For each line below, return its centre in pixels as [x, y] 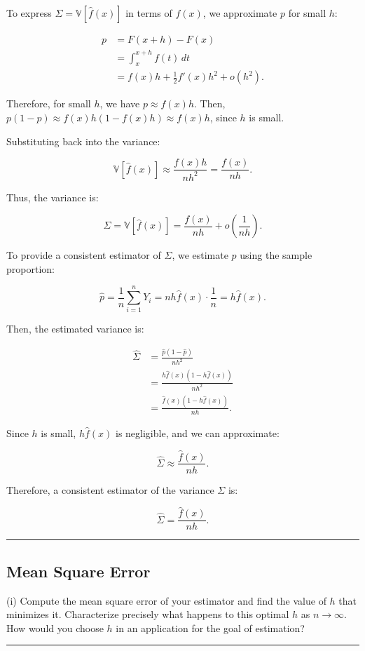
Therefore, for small [49, 103]
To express [29, 13]
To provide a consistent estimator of [84, 255]
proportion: [30, 268]
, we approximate [240, 13]
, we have [120, 103]
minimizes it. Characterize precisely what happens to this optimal [148, 614]
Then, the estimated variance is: [75, 329]
